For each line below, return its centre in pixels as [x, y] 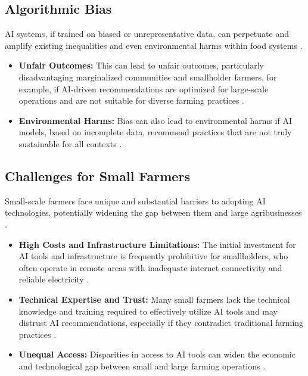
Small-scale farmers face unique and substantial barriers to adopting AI [135, 201]
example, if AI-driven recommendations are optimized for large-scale [144, 88]
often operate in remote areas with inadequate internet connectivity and [150, 267]
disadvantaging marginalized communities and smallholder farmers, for [148, 77]
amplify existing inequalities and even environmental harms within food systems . [154, 45]
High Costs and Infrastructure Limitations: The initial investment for [157, 244]
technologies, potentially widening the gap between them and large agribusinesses [153, 212]
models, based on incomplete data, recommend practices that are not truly [155, 132]
